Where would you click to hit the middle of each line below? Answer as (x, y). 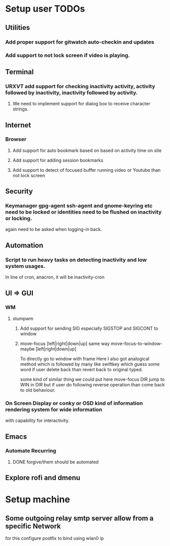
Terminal (19, 72)
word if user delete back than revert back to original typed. (81, 369)
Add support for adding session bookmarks (58, 160)
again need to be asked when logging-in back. (54, 229)
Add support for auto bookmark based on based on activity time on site (87, 150)
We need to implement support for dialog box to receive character (81, 104)
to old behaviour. (38, 390)
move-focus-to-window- (137, 343)
